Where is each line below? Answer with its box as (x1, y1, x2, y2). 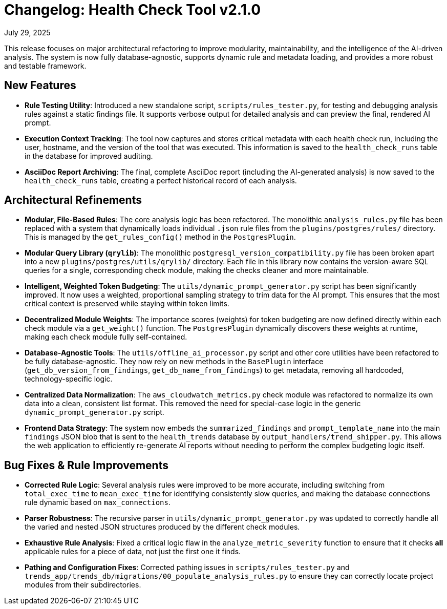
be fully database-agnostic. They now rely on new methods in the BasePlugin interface (25, 357, 324, 366)
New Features (4, 79, 76, 92)
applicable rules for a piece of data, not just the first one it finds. (25, 547, 241, 556)
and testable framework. (4, 61, 87, 70)
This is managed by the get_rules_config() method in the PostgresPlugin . (25, 233, 296, 242)
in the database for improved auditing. (25, 151, 153, 160)
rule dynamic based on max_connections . (25, 498, 171, 507)
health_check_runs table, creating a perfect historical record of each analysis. (25, 176, 297, 185)
